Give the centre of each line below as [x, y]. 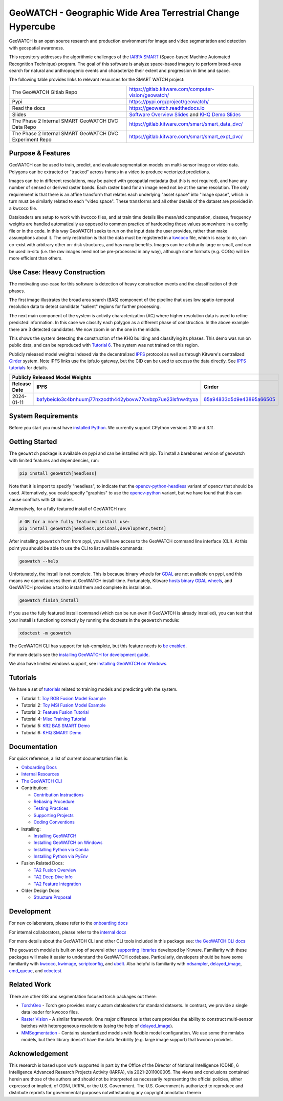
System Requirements [44, 416]
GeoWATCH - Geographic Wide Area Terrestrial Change [124, 13]
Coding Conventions [54, 822]
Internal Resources [40, 774]
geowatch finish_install [49, 600]
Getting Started [33, 442]
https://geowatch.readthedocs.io [167, 108]
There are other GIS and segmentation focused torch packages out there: [83, 996]
